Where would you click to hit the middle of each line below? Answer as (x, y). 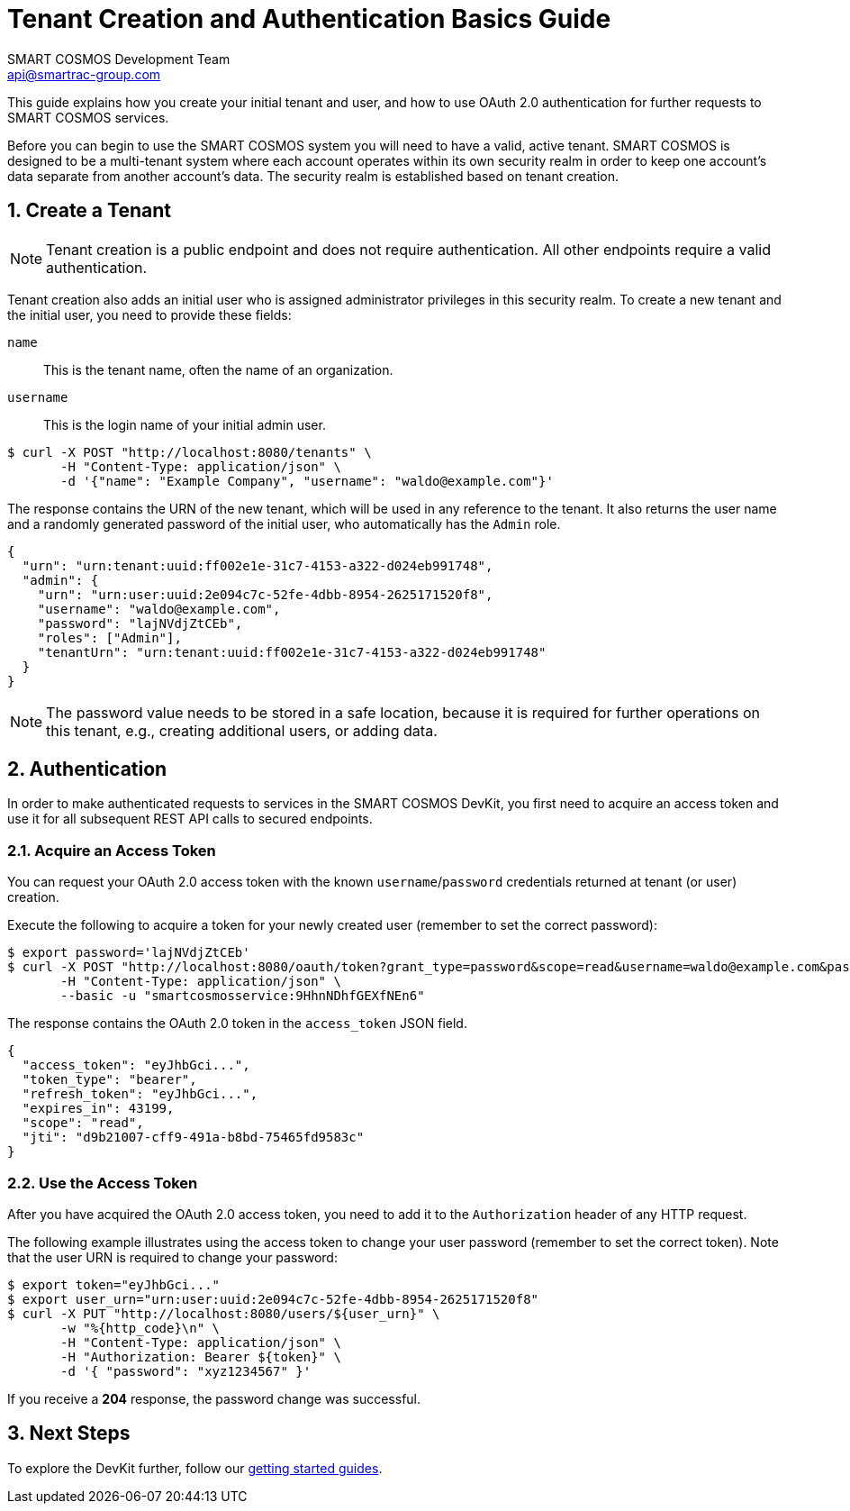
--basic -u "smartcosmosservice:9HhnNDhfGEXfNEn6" (243, 996)
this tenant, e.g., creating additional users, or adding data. (242, 730)
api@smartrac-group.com (84, 74)
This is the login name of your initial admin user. (185, 424)
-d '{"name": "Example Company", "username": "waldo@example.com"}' (307, 481)
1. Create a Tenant (89, 211)
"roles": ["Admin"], (109, 637)
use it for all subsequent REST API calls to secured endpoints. (190, 819)
